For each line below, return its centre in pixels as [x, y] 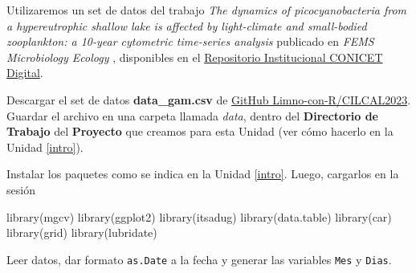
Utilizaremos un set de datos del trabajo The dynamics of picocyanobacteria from [207, 10]
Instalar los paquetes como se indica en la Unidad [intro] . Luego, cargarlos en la [203, 174]
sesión [21, 189]
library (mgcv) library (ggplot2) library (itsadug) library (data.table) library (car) [199, 216]
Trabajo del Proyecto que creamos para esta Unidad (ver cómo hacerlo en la [200, 131]
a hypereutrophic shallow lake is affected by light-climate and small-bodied [187, 25]
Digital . [25, 73]
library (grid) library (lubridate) [82, 232]
